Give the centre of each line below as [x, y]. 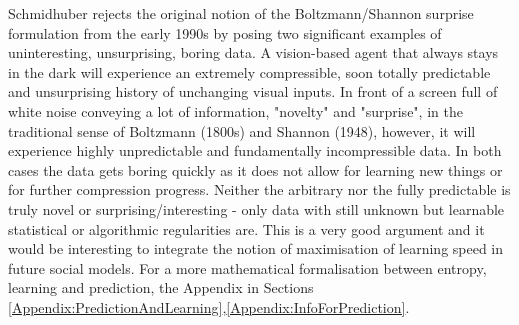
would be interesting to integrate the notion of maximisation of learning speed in [256, 248]
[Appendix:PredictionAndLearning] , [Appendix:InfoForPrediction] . [209, 306]
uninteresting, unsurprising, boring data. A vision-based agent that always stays [253, 52]
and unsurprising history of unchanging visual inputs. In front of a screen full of [253, 91]
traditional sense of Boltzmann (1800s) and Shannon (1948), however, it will [242, 130]
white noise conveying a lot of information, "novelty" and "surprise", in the [235, 110]
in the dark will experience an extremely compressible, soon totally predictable [249, 71]
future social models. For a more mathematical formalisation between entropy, [247, 267]
